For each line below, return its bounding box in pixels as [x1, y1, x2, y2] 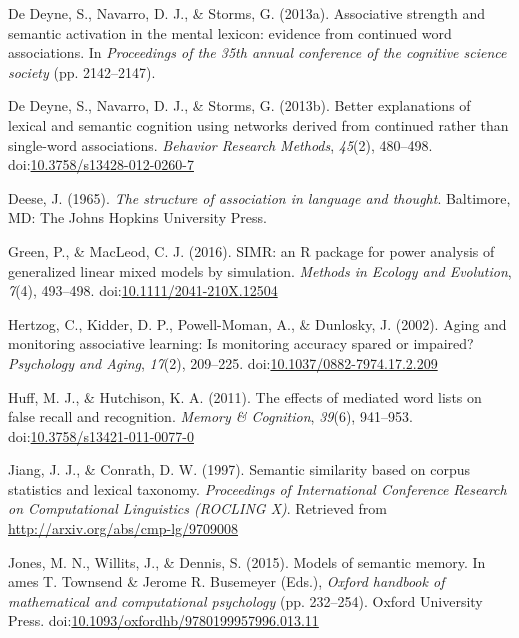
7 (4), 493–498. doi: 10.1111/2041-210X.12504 [8, 280, 278, 301]
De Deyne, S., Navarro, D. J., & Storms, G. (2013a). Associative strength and [8, 3, 485, 23]
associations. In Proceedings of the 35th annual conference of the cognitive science [8, 42, 507, 63]
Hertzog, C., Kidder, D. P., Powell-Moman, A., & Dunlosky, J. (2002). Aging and [8, 313, 507, 334]
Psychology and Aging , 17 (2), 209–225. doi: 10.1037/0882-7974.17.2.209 [8, 352, 438, 373]
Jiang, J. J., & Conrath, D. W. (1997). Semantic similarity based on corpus [8, 459, 470, 480]
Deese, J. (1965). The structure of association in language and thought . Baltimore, [8, 187, 511, 208]
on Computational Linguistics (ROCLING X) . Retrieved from [8, 498, 388, 519]
